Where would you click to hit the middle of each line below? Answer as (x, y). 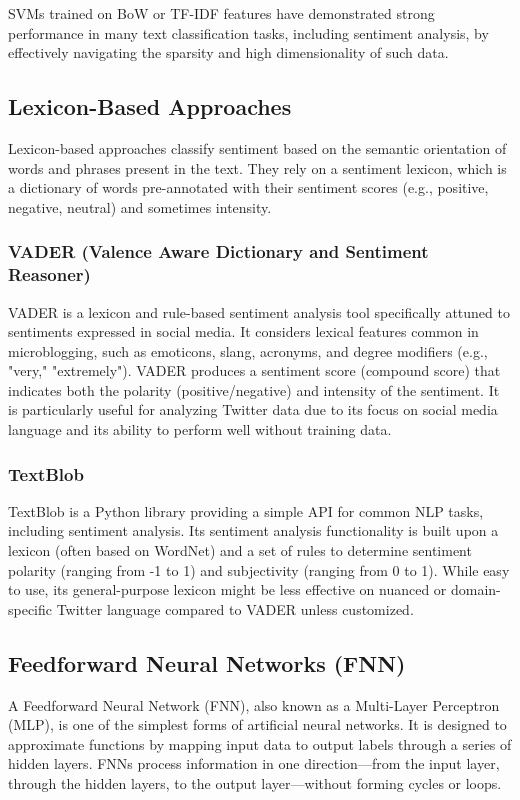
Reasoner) (49, 274)
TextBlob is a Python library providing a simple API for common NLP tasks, (246, 510)
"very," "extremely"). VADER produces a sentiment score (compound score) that (254, 370)
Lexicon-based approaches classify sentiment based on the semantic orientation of (257, 147)
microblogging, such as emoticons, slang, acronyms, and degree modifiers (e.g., (248, 350)
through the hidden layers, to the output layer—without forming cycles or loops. (255, 783)
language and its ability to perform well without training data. (200, 429)
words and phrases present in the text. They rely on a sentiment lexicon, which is (257, 167)
